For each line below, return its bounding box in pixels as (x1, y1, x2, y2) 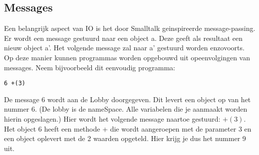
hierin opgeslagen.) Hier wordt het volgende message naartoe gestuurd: (4, 114, 221, 124)
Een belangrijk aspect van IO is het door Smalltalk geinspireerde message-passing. (4, 23, 256, 33)
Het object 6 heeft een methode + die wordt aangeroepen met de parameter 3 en (4, 123, 252, 134)
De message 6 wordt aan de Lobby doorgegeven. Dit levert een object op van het (4, 94, 251, 104)
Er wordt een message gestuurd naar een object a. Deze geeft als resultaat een (4, 32, 243, 43)
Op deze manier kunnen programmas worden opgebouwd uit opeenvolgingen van (4, 52, 250, 62)
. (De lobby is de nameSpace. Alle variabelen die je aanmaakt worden (34, 104, 248, 114)
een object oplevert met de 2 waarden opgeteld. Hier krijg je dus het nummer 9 (4, 133, 246, 144)
